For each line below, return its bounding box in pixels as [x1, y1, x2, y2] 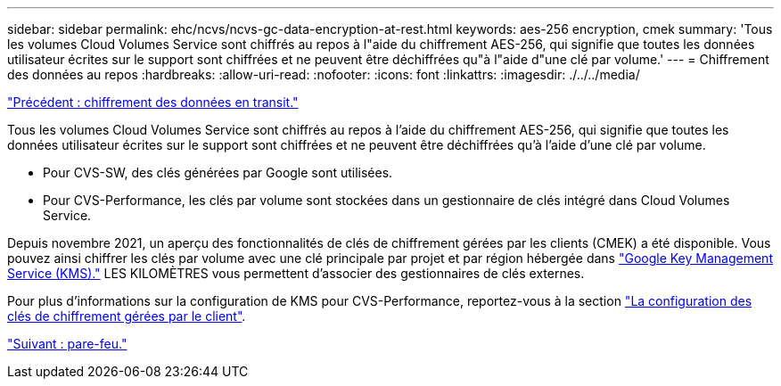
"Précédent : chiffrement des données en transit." [7, 94, 299, 110]
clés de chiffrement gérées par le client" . [7, 308, 246, 324]
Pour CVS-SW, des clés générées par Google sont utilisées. [43, 165, 393, 180]
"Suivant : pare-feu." [7, 336, 127, 351]
